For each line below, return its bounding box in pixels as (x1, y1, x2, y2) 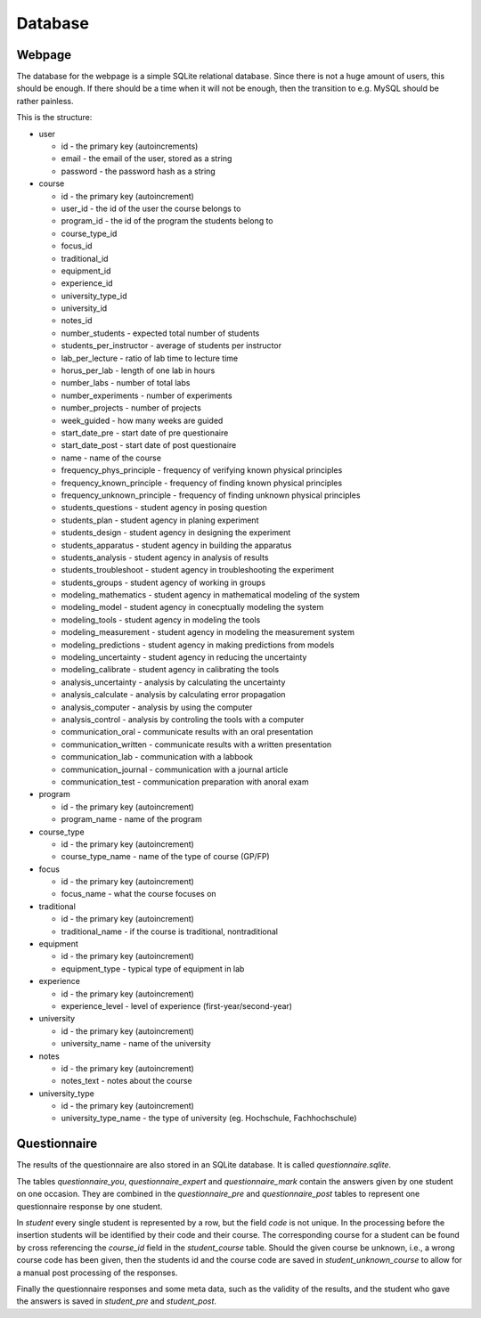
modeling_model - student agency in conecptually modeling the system (61, 602, 324, 613)
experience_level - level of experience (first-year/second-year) (61, 1000, 293, 1011)
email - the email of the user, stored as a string (61, 153, 232, 164)
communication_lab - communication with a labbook (61, 752, 254, 762)
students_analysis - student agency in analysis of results (61, 552, 269, 563)
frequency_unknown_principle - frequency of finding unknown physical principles (61, 490, 361, 500)
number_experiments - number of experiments (61, 390, 232, 401)
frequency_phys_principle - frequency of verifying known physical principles (61, 465, 343, 476)
